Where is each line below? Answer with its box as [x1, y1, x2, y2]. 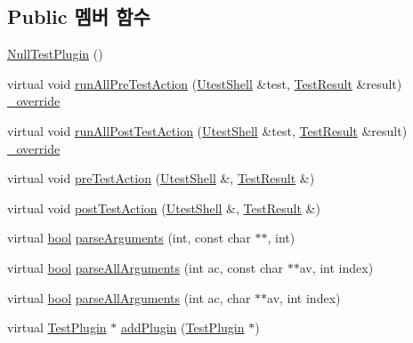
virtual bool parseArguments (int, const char [7, 228, 251, 247]
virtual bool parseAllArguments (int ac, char [7, 288, 251, 307]
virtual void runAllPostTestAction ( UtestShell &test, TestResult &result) [7, 121, 408, 140]
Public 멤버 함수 [7, 3, 150, 30]
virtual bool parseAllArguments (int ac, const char [7, 258, 283, 276]
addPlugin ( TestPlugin [120, 318, 245, 337]
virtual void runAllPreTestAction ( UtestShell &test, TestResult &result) [7, 74, 402, 92]
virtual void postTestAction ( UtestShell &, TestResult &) [7, 198, 320, 217]
